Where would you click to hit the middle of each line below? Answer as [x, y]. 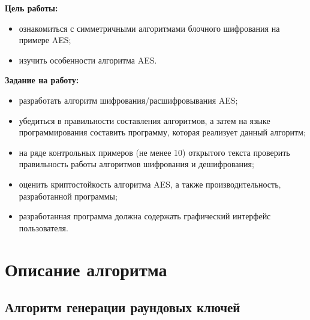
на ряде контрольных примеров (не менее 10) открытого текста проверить [154, 152]
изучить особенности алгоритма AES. [88, 60]
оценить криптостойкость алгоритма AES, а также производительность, [150, 184]
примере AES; [45, 40]
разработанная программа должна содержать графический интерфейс [145, 216]
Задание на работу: [42, 80]
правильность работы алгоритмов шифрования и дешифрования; [136, 164]
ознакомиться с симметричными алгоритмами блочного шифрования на [149, 28]
